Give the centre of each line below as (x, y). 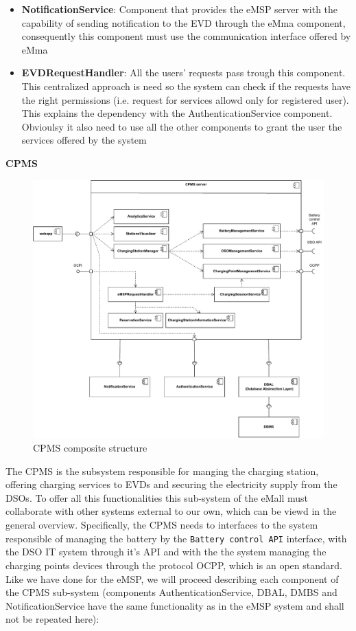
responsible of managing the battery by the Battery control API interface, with (176, 538)
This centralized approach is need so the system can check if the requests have (186, 86)
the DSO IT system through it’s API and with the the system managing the (166, 552)
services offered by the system (84, 140)
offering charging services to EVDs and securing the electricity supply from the (171, 484)
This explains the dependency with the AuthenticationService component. (177, 113)
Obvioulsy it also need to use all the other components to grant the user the (182, 126)
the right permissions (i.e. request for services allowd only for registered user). (185, 99)
